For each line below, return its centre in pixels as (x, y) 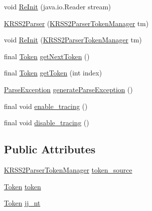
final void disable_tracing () (47, 123)
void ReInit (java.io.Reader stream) (57, 6)
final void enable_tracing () (46, 106)
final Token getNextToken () (47, 56)
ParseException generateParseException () (68, 89)
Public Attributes (50, 149)
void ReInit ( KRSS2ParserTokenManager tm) (73, 40)
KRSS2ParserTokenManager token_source (68, 169)
